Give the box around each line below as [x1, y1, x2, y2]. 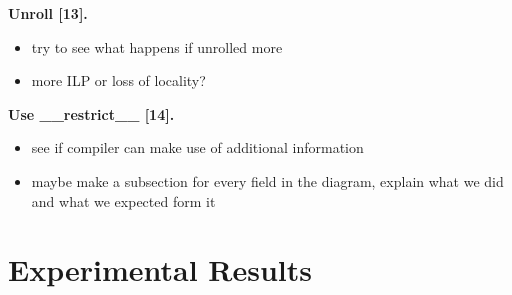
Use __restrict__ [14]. [8, 103, 175, 124]
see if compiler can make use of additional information [31, 137, 364, 158]
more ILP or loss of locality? [31, 70, 206, 91]
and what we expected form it [31, 190, 216, 211]
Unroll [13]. [8, 3, 88, 23]
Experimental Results [8, 249, 312, 290]
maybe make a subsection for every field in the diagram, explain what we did [31, 170, 504, 191]
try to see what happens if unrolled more [31, 36, 283, 57]
